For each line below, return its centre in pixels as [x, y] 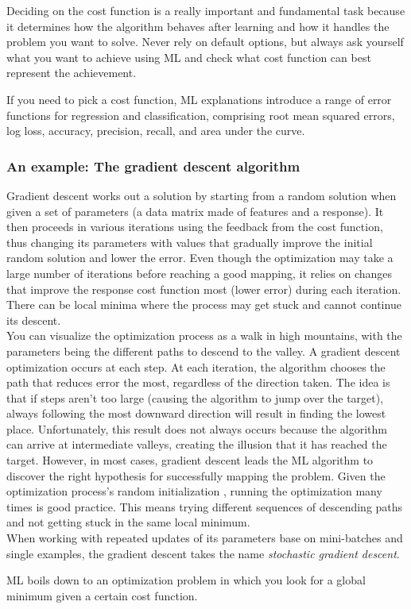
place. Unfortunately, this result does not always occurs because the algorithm [197, 428]
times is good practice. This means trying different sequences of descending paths [205, 506]
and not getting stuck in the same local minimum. [128, 522]
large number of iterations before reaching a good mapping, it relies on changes [200, 273]
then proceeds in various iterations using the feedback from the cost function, [195, 227]
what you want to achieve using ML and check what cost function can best [189, 57]
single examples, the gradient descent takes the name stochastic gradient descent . [203, 553]
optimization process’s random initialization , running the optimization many [194, 491]
